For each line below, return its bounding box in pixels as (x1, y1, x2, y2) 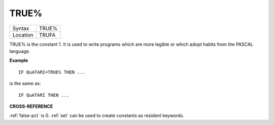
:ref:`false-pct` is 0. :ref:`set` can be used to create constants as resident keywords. (9, 112, 185, 118)
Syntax (12, 25, 29, 32)
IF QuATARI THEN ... (18, 92, 70, 98)
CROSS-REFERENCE (9, 103, 53, 109)
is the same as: (9, 81, 41, 87)
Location (12, 31, 33, 38)
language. (9, 48, 30, 54)
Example (9, 57, 28, 64)
